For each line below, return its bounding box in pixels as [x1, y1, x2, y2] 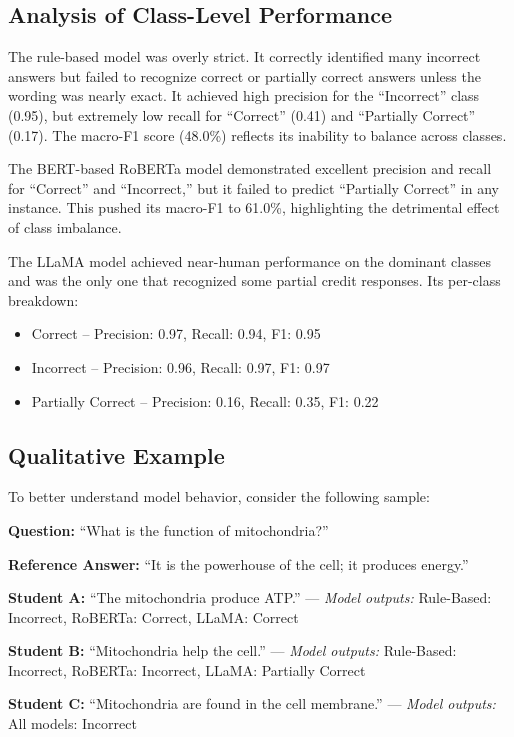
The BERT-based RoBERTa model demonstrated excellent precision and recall [8, 158, 492, 179]
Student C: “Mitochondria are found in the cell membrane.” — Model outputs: [8, 693, 496, 714]
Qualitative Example [8, 439, 225, 470]
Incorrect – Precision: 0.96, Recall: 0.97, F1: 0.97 [31, 356, 330, 377]
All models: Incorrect [8, 713, 137, 734]
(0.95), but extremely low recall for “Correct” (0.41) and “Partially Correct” [8, 104, 476, 125]
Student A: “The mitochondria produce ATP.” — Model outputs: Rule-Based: [8, 587, 492, 608]
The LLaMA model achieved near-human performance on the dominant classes [8, 250, 491, 271]
